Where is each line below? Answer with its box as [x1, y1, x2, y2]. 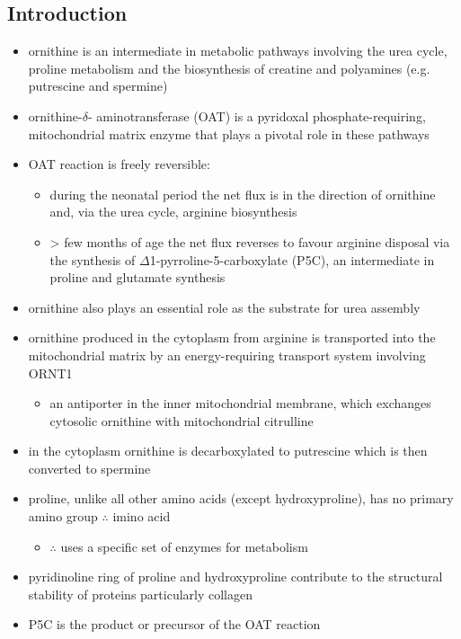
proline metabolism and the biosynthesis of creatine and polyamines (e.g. [28, 58, 430, 77]
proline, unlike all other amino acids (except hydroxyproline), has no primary [28, 489, 454, 508]
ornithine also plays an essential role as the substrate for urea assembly [28, 297, 421, 316]
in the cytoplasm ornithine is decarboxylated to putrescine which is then [28, 441, 428, 460]
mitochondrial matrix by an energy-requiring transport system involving [28, 345, 426, 364]
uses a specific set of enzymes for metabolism [60, 537, 308, 555]
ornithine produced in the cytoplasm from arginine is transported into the [28, 328, 436, 347]
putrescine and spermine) [28, 76, 168, 95]
